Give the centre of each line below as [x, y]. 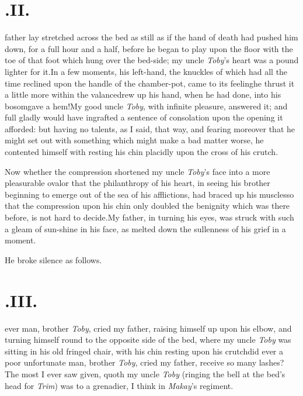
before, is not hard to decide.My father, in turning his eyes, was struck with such [149, 217]
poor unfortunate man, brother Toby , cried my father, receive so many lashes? [144, 362]
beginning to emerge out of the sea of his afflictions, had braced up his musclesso [149, 194]
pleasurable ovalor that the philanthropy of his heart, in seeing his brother [137, 183]
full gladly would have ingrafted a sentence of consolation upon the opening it [144, 117]
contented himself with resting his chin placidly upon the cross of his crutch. [142, 152]
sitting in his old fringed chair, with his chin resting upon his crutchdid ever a [144, 351]
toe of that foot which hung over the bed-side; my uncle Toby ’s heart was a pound [152, 60]
